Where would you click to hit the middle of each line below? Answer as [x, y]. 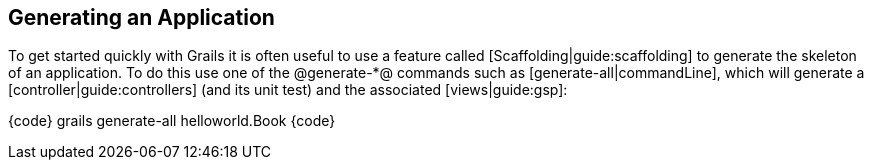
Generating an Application [141, 17]
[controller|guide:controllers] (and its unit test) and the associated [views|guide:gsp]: [288, 90]
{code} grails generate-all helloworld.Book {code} [172, 121]
